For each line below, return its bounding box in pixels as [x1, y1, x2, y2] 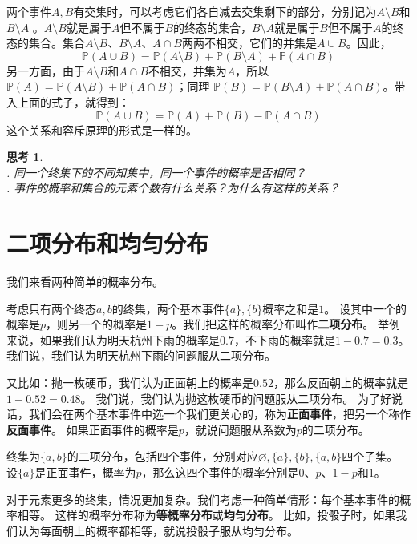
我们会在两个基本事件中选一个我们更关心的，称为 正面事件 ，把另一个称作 [28, 405, 411, 422]
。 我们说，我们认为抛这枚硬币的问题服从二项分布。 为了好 [80, 389, 391, 406]
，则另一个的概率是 [46, 316, 148, 332]
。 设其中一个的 [324, 300, 407, 316]
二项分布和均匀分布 [6, 227, 209, 260]
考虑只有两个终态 [6, 300, 96, 316]
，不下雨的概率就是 [233, 331, 335, 348]
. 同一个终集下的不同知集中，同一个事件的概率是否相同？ [6, 163, 306, 180]
